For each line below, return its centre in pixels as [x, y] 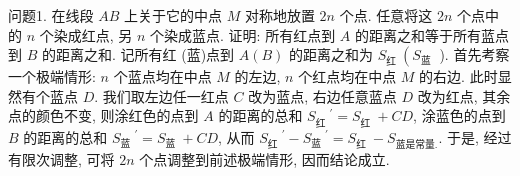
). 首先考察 [474, 54]
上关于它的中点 [173, 15]
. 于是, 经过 [475, 136]
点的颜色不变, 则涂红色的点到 [103, 115]
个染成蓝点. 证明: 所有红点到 [243, 34]
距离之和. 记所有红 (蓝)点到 [145, 54]
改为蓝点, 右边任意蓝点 [322, 95]
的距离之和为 [331, 54]
